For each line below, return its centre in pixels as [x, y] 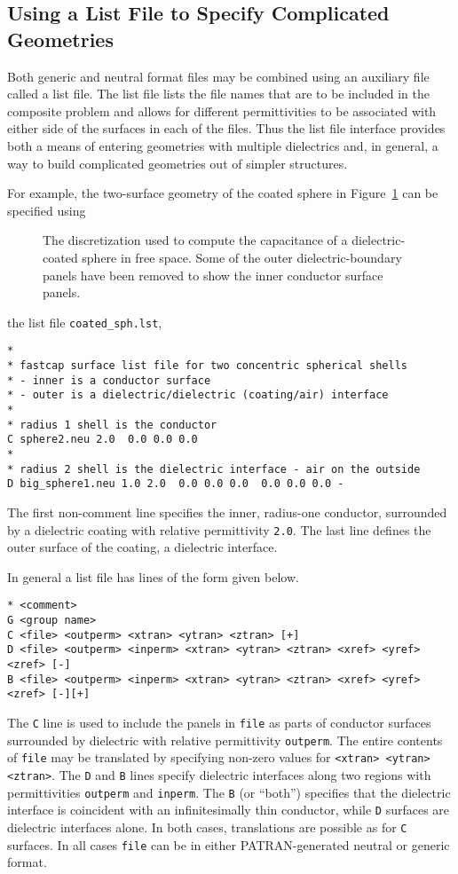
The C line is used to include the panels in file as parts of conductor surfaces [219, 722]
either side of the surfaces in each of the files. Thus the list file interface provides [226, 128]
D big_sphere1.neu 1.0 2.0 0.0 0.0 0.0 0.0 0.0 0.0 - [176, 484]
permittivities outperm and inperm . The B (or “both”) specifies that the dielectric [229, 792]
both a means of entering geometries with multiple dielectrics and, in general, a [223, 145]
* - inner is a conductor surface [109, 380]
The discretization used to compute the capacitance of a [195, 240]
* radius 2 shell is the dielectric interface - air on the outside [214, 469]
